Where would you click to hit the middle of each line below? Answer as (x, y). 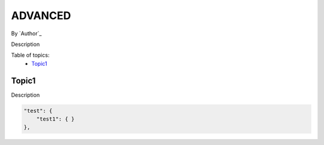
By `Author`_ (26, 33)
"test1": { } (55, 119)
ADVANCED (41, 16)
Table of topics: (30, 55)
